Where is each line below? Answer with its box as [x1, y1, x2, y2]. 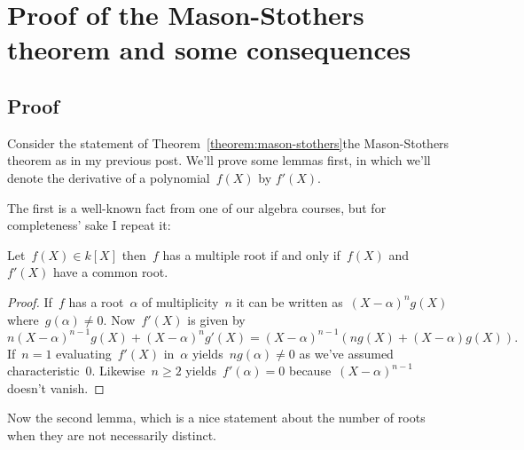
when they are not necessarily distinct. [7, 425, 216, 444]
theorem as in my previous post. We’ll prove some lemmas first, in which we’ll [7, 151, 431, 170]
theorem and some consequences [7, 31, 411, 67]
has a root [68, 292, 124, 311]
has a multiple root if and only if [162, 245, 340, 264]
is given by [187, 310, 246, 328]
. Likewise [91, 361, 145, 380]
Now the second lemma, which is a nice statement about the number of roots [7, 408, 426, 427]
